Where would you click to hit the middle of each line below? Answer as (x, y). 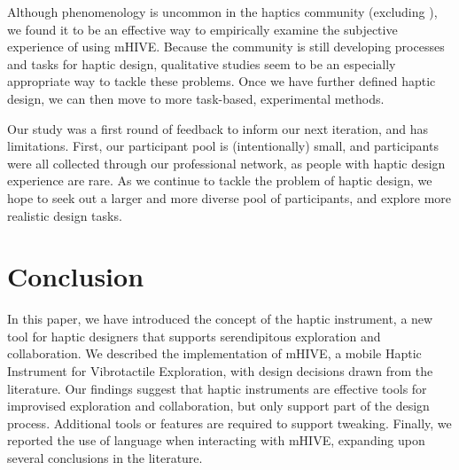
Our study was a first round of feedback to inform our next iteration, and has (218, 128)
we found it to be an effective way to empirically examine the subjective (202, 29)
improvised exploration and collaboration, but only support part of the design (218, 406)
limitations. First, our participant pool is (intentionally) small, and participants (223, 146)
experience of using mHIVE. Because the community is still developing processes (226, 47)
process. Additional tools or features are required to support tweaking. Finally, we (229, 423)
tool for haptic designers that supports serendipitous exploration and (194, 336)
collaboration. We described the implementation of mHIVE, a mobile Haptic (214, 353)
